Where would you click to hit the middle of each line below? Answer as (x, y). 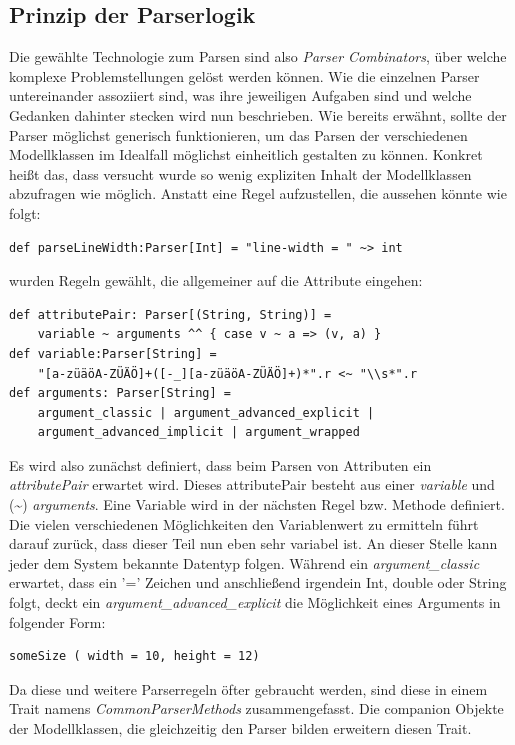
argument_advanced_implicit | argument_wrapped (198, 432)
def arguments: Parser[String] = (120, 393)
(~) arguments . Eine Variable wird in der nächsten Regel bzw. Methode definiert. (257, 504)
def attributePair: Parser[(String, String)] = (170, 314)
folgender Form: (57, 621)
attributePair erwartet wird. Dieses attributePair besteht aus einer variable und (252, 484)
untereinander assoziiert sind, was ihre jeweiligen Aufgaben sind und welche (240, 95)
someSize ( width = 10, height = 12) (134, 656)
